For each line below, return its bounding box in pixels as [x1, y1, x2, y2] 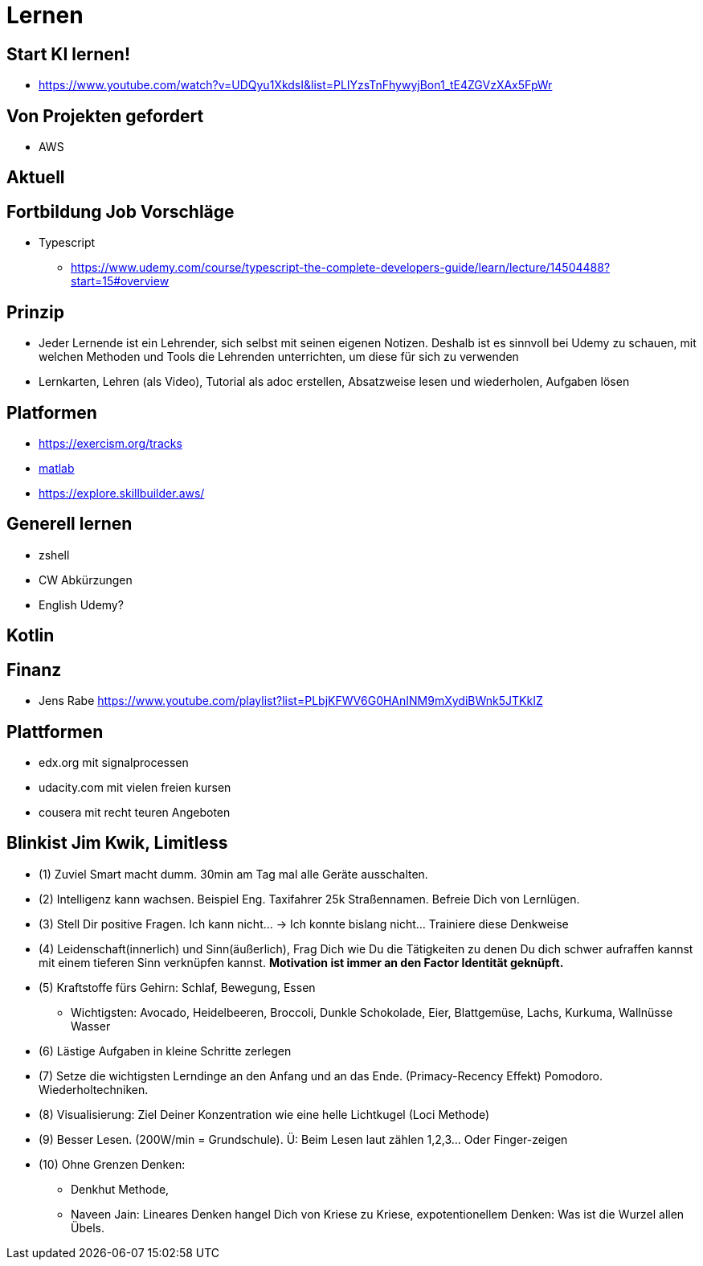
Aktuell [6, 167, 65, 188]
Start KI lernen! [6, 43, 130, 64]
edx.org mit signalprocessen [39, 755, 189, 769]
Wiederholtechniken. [39, 1082, 149, 1096]
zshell [39, 547, 70, 562]
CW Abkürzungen [39, 572, 133, 587]
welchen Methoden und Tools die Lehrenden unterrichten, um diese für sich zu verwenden [39, 350, 519, 364]
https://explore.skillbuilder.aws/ [39, 486, 205, 500]
